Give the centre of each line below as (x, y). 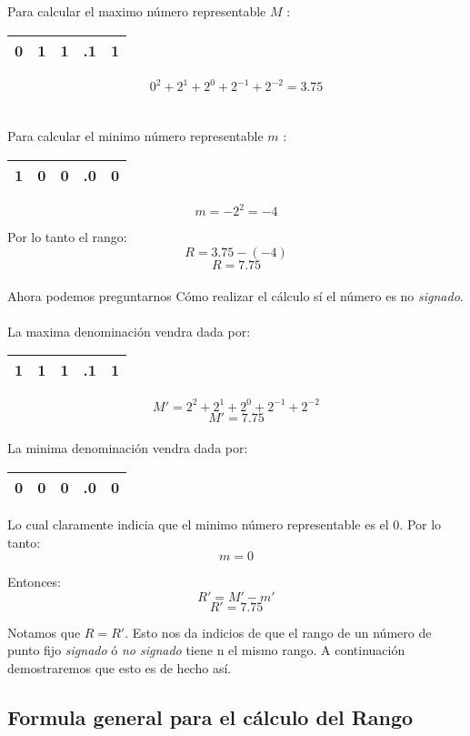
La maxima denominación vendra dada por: (129, 331)
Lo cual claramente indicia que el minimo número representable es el (198, 524)
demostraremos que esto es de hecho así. (120, 668)
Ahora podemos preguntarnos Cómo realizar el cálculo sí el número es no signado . (235, 295)
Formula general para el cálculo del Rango (210, 716)
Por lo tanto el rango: (67, 237)
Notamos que (44, 632)
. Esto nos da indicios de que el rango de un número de (278, 632)
